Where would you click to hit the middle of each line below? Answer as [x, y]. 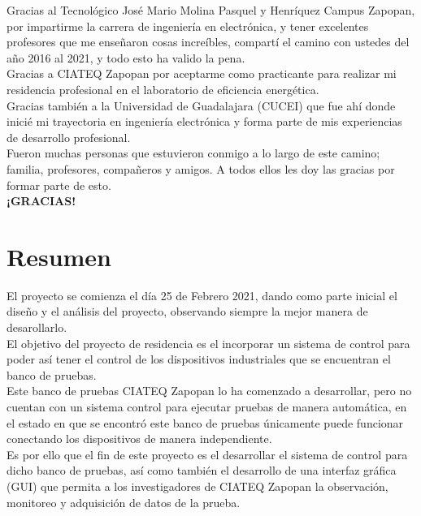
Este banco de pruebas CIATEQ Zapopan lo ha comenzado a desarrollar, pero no [209, 391]
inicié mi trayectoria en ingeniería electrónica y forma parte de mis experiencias [204, 121]
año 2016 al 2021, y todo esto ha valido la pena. [126, 57]
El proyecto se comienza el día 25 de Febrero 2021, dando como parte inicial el [202, 295]
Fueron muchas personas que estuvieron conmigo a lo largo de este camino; [193, 153]
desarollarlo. [37, 327]
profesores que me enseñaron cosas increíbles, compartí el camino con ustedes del [208, 42]
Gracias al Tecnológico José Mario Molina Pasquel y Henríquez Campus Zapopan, [211, 10]
